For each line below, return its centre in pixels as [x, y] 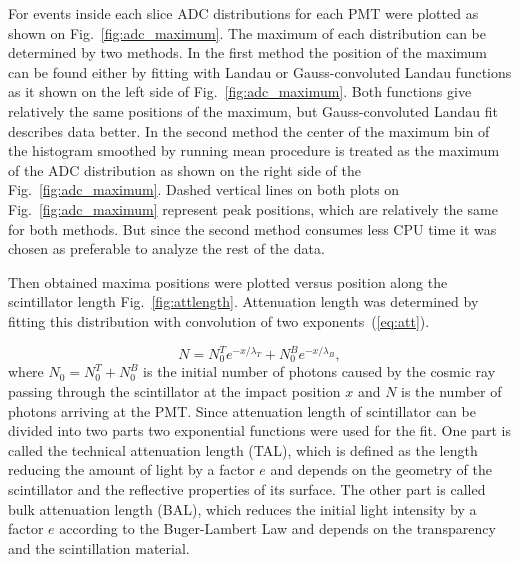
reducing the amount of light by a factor [131, 469]
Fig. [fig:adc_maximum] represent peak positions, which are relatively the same [253, 208]
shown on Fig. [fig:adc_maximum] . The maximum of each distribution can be [247, 32]
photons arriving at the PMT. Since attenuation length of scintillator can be [242, 410]
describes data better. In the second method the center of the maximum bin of [249, 130]
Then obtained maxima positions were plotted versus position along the [228, 281]
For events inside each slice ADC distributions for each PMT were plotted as [243, 13]
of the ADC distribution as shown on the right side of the [184, 169]
